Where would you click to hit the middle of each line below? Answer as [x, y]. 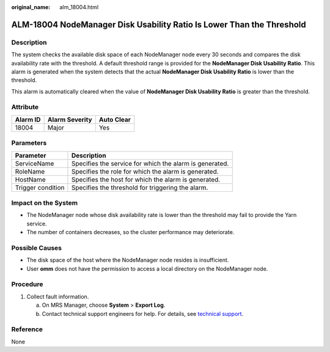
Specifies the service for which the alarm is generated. [150, 163]
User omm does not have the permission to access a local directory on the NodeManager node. [147, 268]
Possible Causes [37, 248]
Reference [27, 329]
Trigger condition [40, 188]
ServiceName [35, 163]
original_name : [31, 7]
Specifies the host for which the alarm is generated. [146, 179]
